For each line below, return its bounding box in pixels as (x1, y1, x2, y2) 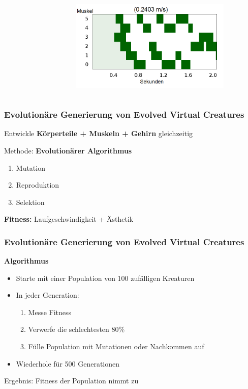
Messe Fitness (28, 306, 72, 317)
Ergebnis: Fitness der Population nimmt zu (4, 375, 139, 386)
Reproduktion (16, 179, 59, 190)
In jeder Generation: (16, 290, 79, 300)
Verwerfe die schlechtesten (28, 324, 109, 334)
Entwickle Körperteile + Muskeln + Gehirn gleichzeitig (4, 128, 193, 139)
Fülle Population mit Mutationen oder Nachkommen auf (28, 341, 204, 352)
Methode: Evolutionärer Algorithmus (4, 145, 132, 155)
